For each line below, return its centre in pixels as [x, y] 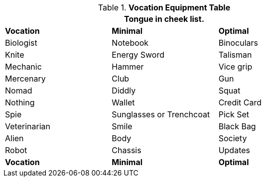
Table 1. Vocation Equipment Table [164, 7]
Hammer [128, 67]
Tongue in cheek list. [164, 19]
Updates [234, 150]
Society [233, 138]
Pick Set [234, 114]
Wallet [123, 102]
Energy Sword [138, 55]
